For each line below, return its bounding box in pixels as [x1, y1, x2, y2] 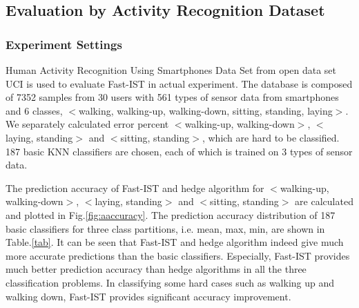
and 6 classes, [6, 103, 63, 117]
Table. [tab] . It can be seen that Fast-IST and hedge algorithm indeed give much [6, 235, 344, 249]
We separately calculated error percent [6, 117, 169, 131]
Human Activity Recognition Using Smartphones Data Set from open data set [6, 63, 337, 77]
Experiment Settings [6, 35, 122, 52]
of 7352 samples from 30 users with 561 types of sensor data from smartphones [6, 90, 339, 104]
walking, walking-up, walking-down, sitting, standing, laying [78, 103, 333, 117]
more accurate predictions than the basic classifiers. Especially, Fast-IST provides [6, 248, 350, 262]
